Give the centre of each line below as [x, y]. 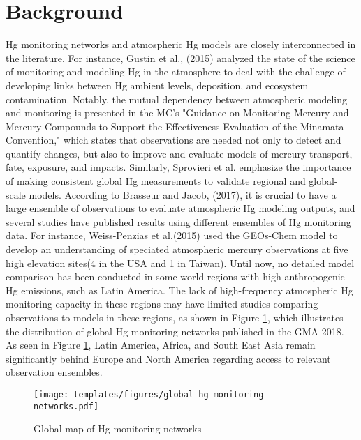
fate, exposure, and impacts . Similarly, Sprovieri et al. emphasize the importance [178, 167]
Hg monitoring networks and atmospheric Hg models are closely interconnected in [181, 44]
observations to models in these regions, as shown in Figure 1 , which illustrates [175, 317]
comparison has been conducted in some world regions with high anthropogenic [175, 276]
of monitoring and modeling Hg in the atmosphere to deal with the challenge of [176, 71]
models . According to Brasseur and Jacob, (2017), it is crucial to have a [183, 194]
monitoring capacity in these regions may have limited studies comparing [162, 304]
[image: [51, 394]
